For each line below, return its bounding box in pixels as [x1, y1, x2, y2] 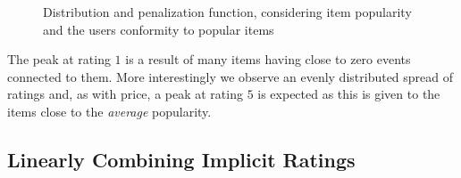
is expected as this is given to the [257, 85, 440, 103]
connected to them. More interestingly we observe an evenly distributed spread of [7, 67, 454, 85]
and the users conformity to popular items [43, 20, 274, 38]
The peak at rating [7, 50, 111, 69]
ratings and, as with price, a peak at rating [7, 85, 243, 103]
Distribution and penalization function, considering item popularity [43, 3, 412, 20]
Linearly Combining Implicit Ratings [7, 145, 356, 173]
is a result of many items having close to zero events [125, 50, 411, 69]
